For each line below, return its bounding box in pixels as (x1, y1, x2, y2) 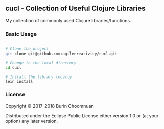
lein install (5, 79, 33, 84)
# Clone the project (5, 46, 50, 51)
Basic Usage (5, 30, 37, 37)
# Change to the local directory (5, 60, 77, 65)
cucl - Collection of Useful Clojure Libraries (5, 4, 146, 13)
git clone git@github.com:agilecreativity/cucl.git (5, 51, 118, 56)
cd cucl (5, 65, 22, 70)
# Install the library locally (5, 74, 72, 80)
